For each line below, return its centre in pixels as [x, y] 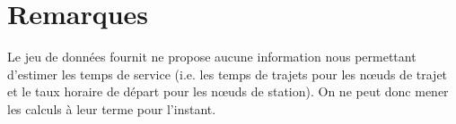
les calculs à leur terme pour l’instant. [112, 108]
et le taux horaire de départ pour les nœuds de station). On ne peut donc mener [228, 91]
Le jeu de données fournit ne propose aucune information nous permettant [212, 57]
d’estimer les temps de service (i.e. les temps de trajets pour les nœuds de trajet [228, 74]
